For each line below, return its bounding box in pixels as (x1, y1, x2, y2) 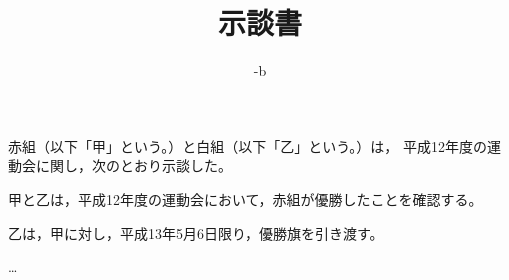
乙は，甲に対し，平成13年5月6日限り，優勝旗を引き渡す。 (8, 222, 384, 243)
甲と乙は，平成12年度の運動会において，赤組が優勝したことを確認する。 (8, 188, 483, 209)
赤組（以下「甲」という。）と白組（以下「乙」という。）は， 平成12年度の (8, 135, 487, 156)
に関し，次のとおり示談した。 (35, 155, 232, 176)
